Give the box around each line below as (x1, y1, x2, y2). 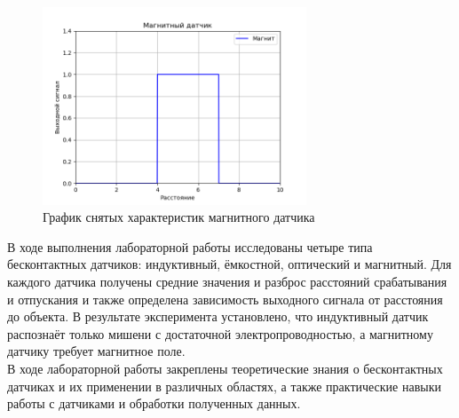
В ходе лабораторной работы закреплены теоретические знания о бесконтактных (7, 359, 443, 377)
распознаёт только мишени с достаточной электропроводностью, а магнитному (7, 324, 433, 343)
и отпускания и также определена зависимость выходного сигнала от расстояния (7, 289, 443, 308)
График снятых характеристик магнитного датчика (43, 208, 315, 226)
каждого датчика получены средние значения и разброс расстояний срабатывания (7, 272, 447, 290)
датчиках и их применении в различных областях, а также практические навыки (7, 376, 441, 395)
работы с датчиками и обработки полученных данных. (7, 394, 301, 413)
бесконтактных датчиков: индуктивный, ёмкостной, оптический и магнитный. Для (7, 255, 452, 273)
